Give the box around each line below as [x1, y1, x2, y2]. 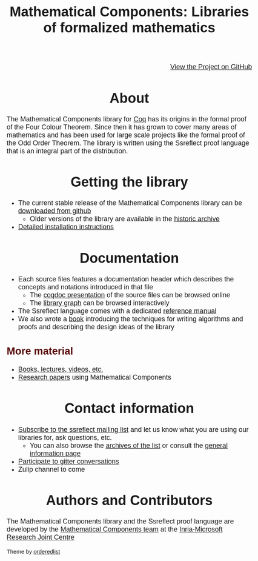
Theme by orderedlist [7, 548, 61, 556]
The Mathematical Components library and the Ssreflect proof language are [7, 517, 234, 526]
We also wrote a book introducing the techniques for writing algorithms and [18, 315, 243, 323]
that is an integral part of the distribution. [7, 147, 128, 155]
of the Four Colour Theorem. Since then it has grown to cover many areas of [7, 123, 237, 131]
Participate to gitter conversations [18, 457, 119, 466]
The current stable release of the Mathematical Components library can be [18, 199, 242, 207]
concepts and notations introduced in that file [18, 283, 153, 291]
